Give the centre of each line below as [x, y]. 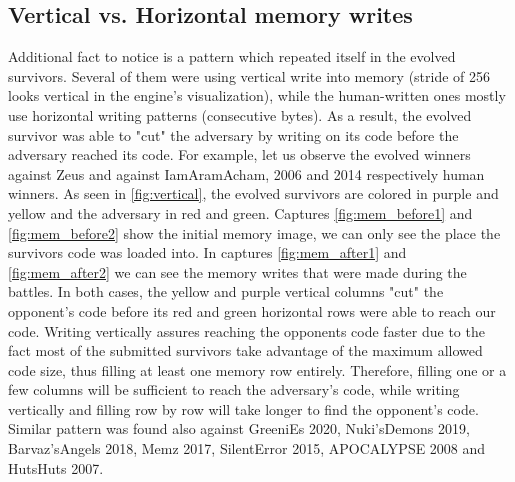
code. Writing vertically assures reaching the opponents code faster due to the [246, 330]
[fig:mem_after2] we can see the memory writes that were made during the [237, 271]
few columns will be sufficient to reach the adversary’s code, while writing [234, 389]
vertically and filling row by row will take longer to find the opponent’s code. [243, 408]
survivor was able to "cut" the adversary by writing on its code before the [233, 134]
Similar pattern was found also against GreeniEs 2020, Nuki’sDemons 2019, [239, 428]
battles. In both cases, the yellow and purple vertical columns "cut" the [226, 291]
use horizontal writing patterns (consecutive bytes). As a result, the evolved [240, 114]
